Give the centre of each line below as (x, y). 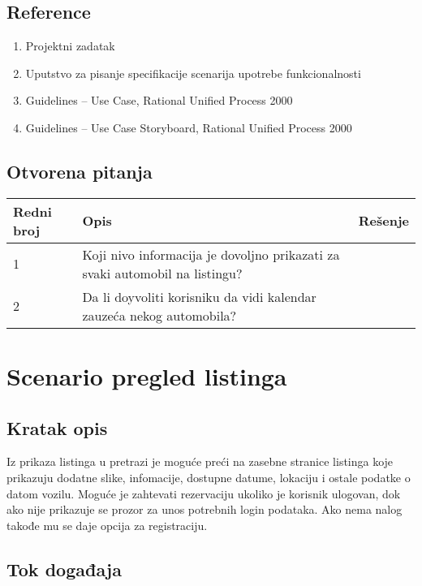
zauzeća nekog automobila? (159, 315)
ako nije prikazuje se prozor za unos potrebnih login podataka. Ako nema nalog (205, 509)
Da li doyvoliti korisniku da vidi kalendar (199, 296)
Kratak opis (57, 427)
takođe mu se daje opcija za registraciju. (107, 525)
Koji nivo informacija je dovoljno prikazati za (211, 254)
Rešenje (383, 221)
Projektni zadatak (70, 46)
